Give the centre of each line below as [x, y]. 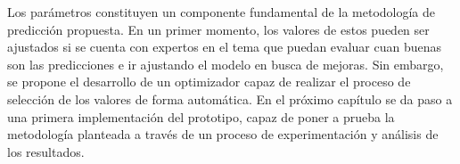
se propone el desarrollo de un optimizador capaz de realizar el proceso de [209, 82]
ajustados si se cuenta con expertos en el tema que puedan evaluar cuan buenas [225, 47]
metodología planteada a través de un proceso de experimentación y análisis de [223, 134]
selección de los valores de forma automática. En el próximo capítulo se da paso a [230, 98]
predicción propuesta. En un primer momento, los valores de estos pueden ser [218, 29]
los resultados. [46, 151]
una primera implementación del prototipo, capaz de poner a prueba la [201, 116]
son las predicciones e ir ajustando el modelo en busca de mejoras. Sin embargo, [226, 64]
